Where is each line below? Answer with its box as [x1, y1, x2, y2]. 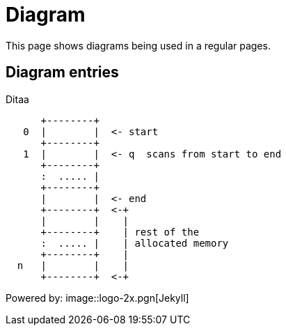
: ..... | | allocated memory [40, 237, 229, 249]
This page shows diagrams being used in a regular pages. [6, 39, 271, 52]
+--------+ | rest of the [40, 226, 200, 238]
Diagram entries [6, 63, 119, 82]
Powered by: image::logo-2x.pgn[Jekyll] [6, 291, 189, 304]
